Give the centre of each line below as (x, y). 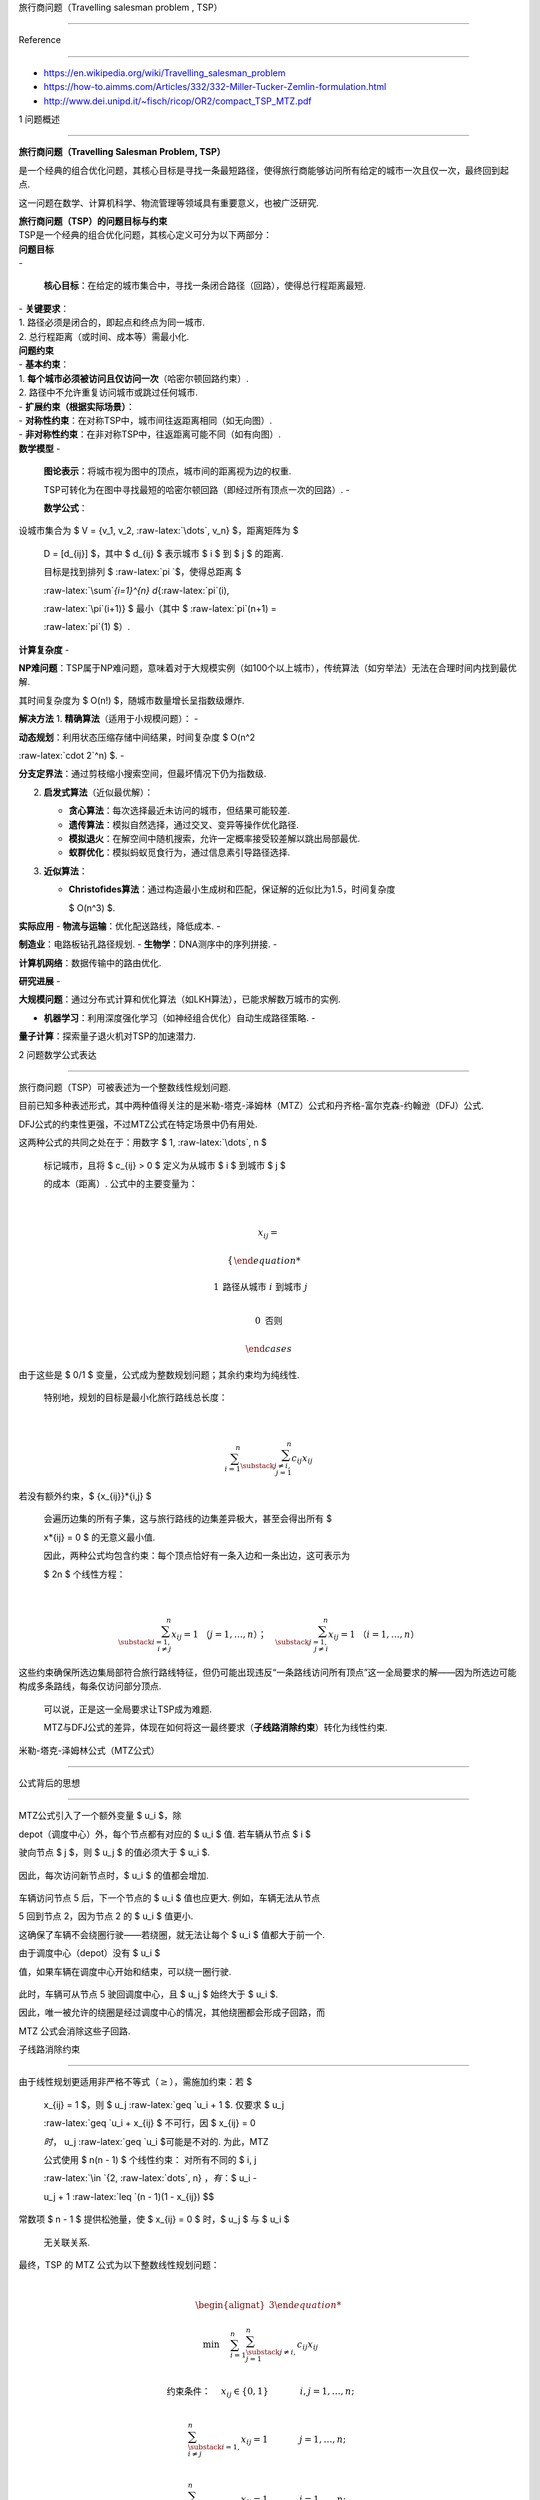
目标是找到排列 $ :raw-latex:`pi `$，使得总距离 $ (142, 572)
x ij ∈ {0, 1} (244, 2392)
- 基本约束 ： (44, 364)
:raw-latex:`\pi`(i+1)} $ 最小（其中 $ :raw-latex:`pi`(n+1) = (160, 608)
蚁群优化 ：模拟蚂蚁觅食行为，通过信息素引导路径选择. (179, 852)
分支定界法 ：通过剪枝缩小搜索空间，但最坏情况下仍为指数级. (142, 774)
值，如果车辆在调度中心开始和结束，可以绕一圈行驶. (125, 1971)
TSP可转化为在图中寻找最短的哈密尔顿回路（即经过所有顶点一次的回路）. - (196, 489)
